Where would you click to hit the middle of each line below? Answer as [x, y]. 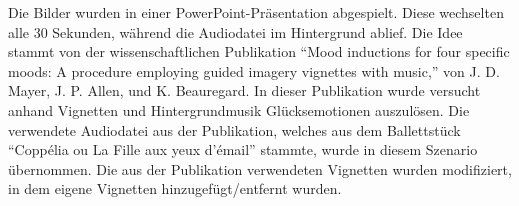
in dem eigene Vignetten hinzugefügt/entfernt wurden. [175, 188]
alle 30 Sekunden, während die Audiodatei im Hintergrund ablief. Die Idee [235, 31]
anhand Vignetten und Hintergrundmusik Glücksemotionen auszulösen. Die [239, 109]
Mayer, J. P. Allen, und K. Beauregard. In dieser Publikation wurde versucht [244, 90]
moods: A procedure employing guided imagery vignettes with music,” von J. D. [254, 70]
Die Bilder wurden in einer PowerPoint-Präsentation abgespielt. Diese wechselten [256, 12]
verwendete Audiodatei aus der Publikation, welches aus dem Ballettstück [234, 129]
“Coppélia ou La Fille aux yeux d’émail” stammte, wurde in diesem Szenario [243, 149]
